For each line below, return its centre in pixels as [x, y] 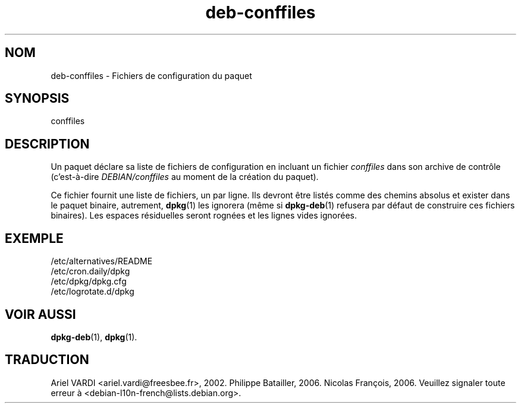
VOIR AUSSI [40, 314]
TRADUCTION [47, 360]
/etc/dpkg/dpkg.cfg [89, 282]
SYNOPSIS [37, 99]
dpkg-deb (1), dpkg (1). [94, 337]
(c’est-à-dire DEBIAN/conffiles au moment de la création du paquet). [185, 177]
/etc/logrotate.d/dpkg [92, 292]
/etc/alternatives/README [102, 261]
